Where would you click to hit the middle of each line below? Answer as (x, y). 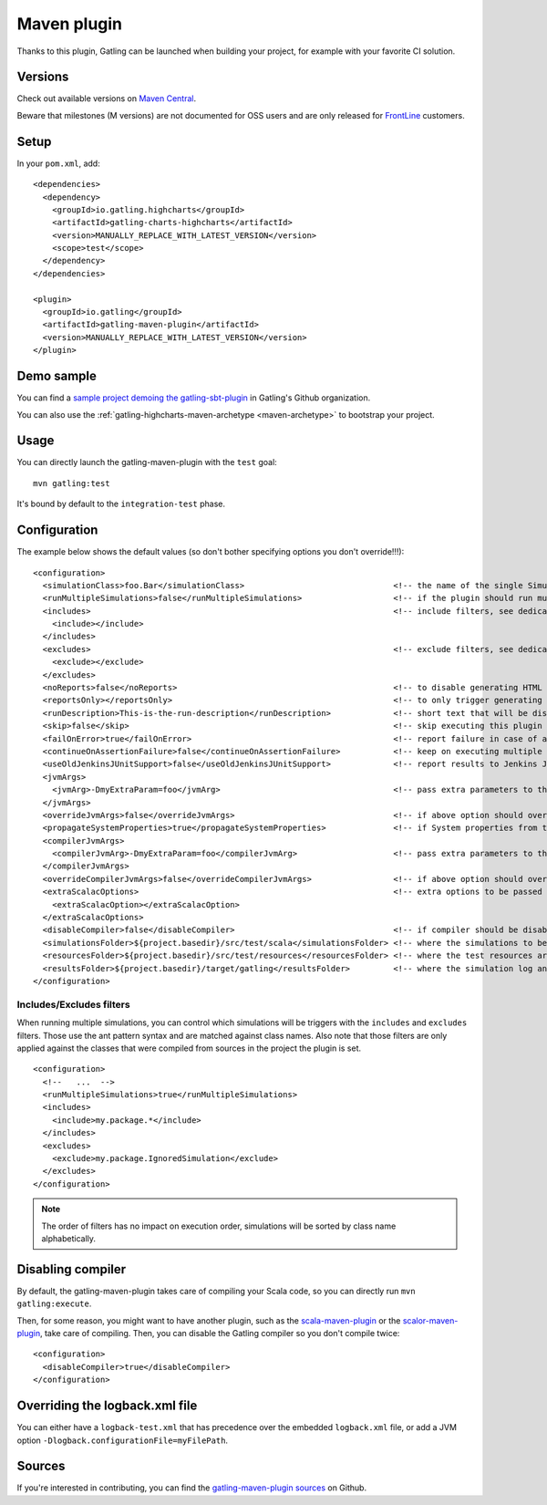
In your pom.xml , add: (58, 163)
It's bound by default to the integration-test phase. (121, 504)
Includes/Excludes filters (74, 1004)
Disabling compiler (72, 1269)
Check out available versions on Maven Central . (106, 99)
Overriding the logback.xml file (107, 1406)
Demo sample (57, 376)
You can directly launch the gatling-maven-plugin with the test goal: (147, 462)
